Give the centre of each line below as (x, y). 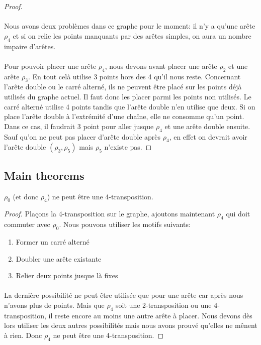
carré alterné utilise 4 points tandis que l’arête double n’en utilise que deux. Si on (130, 106)
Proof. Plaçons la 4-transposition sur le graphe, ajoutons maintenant (110, 214)
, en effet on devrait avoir (208, 136)
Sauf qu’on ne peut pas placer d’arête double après (82, 136)
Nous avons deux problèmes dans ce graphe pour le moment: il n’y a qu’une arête (130, 26)
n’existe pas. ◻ (128, 147)
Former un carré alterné (53, 241)
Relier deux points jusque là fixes (67, 275)
